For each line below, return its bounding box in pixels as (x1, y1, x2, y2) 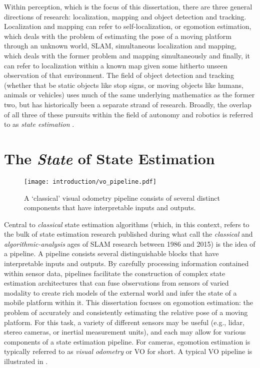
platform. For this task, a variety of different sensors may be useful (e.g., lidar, (4, 317, 244, 327)
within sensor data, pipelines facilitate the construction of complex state (4, 268, 225, 278)
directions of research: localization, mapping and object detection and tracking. (4, 11, 246, 21)
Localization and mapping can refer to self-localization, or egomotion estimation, (4, 21, 251, 31)
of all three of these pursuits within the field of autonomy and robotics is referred (4, 109, 253, 119)
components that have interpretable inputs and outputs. (24, 202, 196, 213)
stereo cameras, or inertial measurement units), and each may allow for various (4, 327, 246, 337)
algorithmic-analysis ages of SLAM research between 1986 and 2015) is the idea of (4, 238, 255, 249)
